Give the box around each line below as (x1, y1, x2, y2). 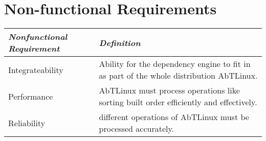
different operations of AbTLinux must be (99, 111, 249, 123)
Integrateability (8, 63, 63, 76)
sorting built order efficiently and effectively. (99, 96, 257, 108)
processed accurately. (99, 123, 174, 135)
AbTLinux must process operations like (99, 84, 240, 97)
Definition (99, 36, 141, 49)
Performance (8, 90, 53, 102)
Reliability (8, 116, 46, 129)
